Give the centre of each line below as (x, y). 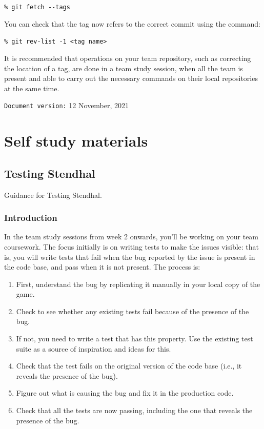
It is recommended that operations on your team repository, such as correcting (128, 58)
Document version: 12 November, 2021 (67, 105)
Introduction (31, 218)
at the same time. (32, 88)
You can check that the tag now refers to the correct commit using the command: (132, 23)
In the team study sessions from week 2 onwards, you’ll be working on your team (131, 237)
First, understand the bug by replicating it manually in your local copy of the (138, 284)
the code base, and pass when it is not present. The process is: (102, 267)
